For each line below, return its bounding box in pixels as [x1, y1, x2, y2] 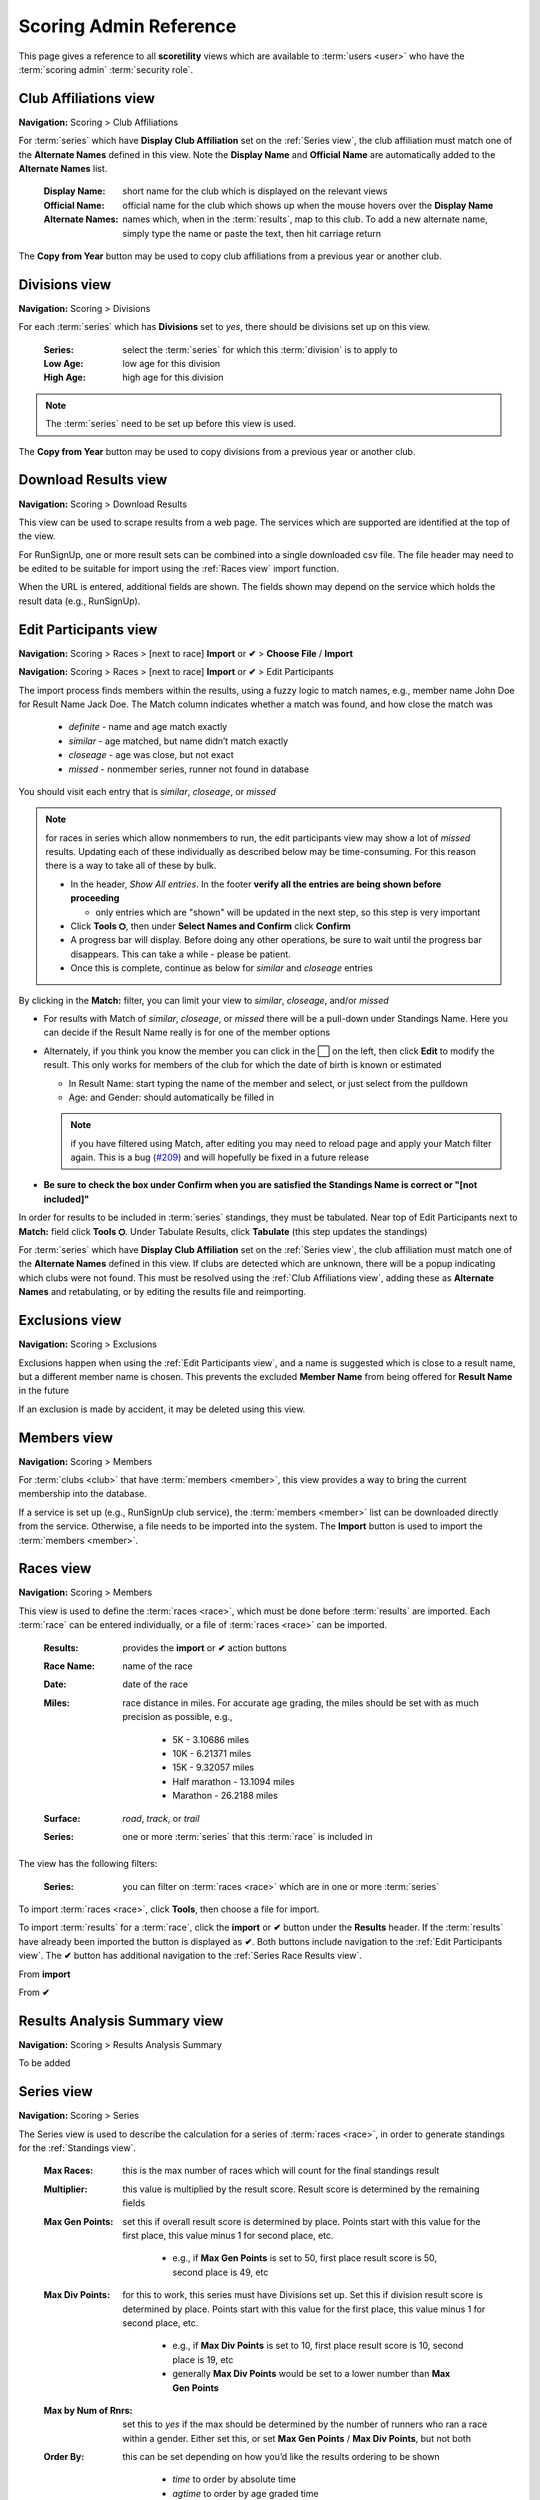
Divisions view [18, 276, 112, 293]
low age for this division [122, 358, 221, 370]
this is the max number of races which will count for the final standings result [122, 2165, 440, 2177]
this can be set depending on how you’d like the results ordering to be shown [122, 2451, 440, 2463]
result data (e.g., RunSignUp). [18, 595, 141, 607]
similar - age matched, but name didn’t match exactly [68, 735, 289, 747]
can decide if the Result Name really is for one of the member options [43, 1026, 330, 1039]
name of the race [122, 1660, 194, 1672]
